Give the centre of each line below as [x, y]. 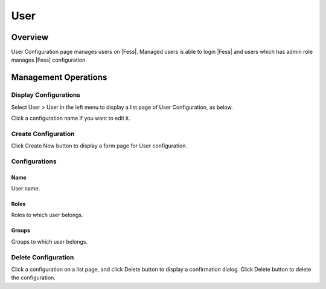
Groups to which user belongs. [50, 241]
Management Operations [59, 78]
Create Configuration [43, 134]
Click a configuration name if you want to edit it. [71, 118]
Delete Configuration [43, 257]
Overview [30, 37]
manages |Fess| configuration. [49, 60]
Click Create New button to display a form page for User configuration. [99, 146]
